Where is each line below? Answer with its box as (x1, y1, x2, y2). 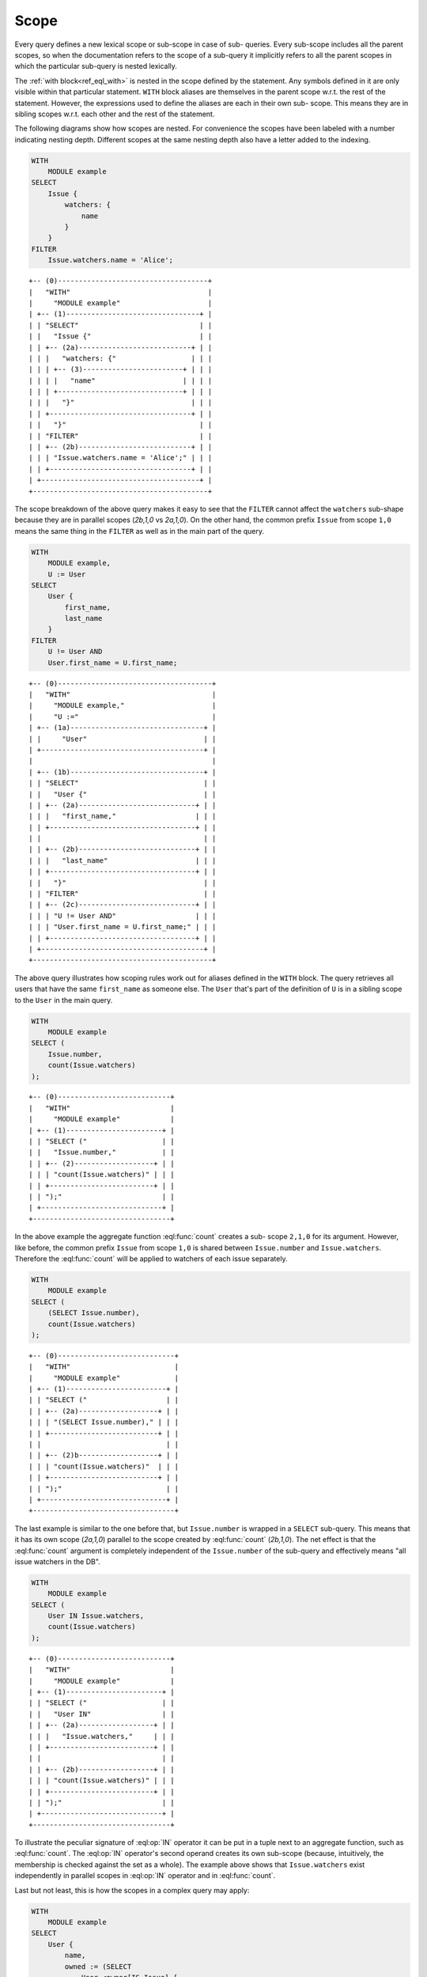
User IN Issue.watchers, (47, 1612, 145, 1620)
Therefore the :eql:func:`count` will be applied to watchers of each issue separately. (14, 1253, 288, 1263)
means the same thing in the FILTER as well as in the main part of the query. (14, 526, 265, 535)
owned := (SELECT (64, 1962, 132, 1971)
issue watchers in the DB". (14, 1556, 100, 1566)
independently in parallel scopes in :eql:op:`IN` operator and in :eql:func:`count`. (14, 1871, 276, 1881)
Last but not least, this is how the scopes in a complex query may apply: (14, 1885, 250, 1895)
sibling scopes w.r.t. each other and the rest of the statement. (14, 109, 215, 119)
